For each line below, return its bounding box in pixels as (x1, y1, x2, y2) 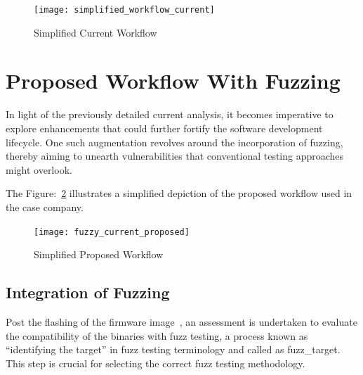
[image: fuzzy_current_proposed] (34, 227, 190, 237)
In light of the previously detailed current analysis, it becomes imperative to (6, 107, 334, 122)
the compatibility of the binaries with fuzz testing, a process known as (6, 328, 308, 343)
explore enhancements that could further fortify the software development (6, 120, 323, 135)
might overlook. (6, 162, 72, 177)
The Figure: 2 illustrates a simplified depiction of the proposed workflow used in (6, 186, 352, 201)
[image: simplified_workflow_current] (34, 5, 215, 15)
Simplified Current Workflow (34, 25, 157, 39)
